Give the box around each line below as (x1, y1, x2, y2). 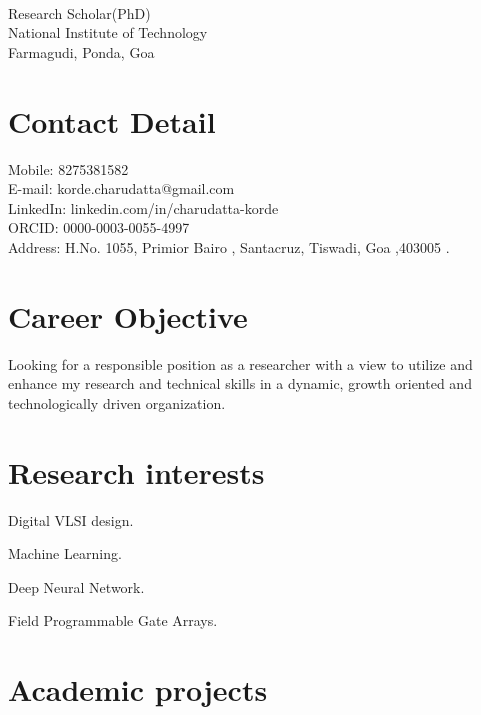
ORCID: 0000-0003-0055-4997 (8, 217, 190, 238)
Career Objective (8, 295, 248, 336)
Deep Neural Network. (8, 576, 145, 597)
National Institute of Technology (8, 22, 208, 43)
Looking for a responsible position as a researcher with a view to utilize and (8, 353, 473, 374)
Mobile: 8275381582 (8, 158, 129, 179)
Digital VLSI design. (8, 509, 134, 530)
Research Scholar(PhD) (8, 2, 151, 23)
